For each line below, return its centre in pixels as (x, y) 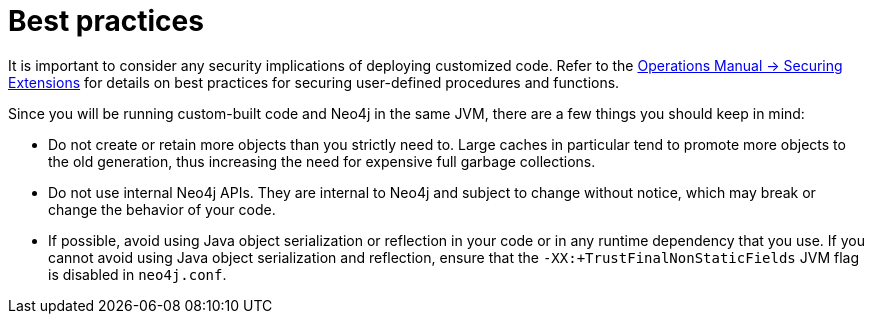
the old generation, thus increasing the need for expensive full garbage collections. (322, 161)
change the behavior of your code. (162, 209)
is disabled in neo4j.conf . (137, 274)
